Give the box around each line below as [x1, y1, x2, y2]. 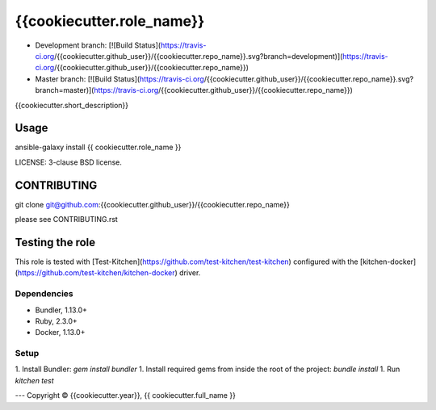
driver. [178, 268, 201, 278]
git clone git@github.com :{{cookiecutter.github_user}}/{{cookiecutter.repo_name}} [15, 199, 291, 209]
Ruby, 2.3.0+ [35, 316, 78, 326]
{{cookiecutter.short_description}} [15, 100, 129, 110]
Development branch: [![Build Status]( [35, 40, 161, 50]
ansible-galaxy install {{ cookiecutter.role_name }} [15, 142, 182, 153]
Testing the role [15, 235, 96, 249]
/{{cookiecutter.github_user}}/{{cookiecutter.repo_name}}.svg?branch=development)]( [53, 51, 343, 61]
